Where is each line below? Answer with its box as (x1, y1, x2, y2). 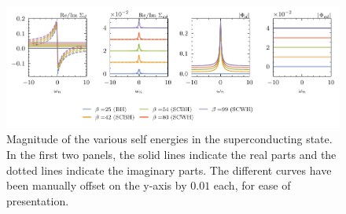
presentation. (6, 192, 69, 208)
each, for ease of (213, 177, 291, 194)
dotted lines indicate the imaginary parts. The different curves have (6, 161, 332, 178)
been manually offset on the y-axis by (6, 177, 187, 194)
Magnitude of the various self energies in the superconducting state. (6, 131, 333, 147)
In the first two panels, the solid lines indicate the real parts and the (6, 146, 337, 162)
